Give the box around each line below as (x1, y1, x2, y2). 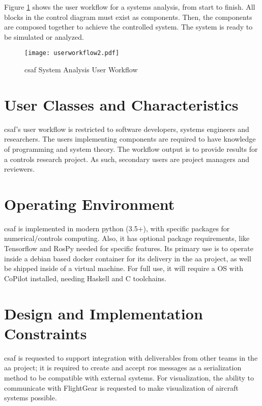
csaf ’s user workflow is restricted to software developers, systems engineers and (4, 123, 249, 134)
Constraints (4, 322, 87, 343)
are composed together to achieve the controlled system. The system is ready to (4, 21, 253, 32)
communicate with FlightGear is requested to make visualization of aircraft (4, 382, 239, 393)
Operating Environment (4, 193, 175, 214)
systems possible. (4, 392, 57, 403)
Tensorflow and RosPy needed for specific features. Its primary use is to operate (4, 243, 253, 254)
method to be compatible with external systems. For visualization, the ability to (4, 372, 254, 383)
